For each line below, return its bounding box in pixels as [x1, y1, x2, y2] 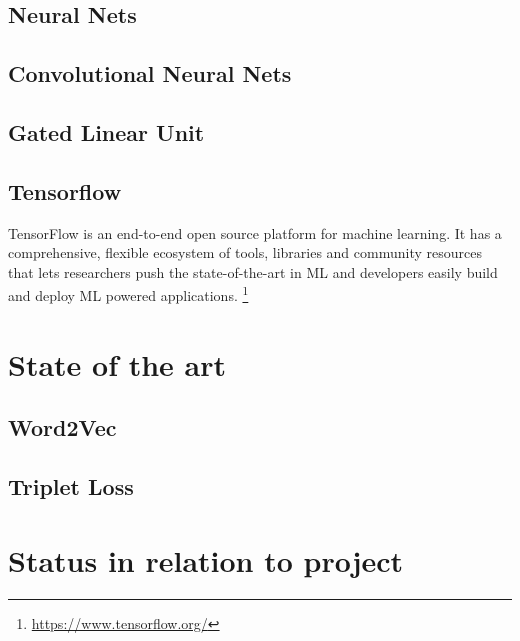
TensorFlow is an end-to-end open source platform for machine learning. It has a [8, 222, 502, 243]
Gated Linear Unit [8, 116, 205, 147]
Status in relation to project [8, 539, 404, 580]
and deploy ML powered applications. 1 [8, 282, 249, 305]
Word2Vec [8, 412, 117, 443]
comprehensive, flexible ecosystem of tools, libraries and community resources [8, 242, 482, 263]
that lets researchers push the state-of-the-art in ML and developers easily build [8, 261, 498, 282]
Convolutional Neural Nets [8, 58, 292, 89]
